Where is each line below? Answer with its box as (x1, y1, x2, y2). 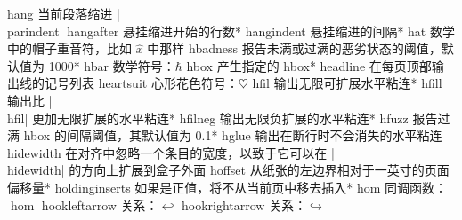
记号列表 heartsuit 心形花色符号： (44, 74, 239, 92)
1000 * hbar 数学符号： (48, 56, 175, 75)
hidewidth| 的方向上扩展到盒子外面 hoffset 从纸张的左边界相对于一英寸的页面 (7, 161, 450, 179)
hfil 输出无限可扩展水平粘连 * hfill (252, 74, 442, 92)
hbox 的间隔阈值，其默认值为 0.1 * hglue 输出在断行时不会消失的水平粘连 (23, 126, 442, 145)
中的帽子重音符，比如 (7, 39, 132, 58)
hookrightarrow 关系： (181, 195, 307, 214)
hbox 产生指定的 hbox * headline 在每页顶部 (186, 56, 432, 75)
